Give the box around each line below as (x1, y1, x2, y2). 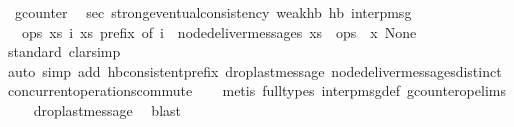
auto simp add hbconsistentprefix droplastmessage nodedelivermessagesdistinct (8, 60, 502, 81)
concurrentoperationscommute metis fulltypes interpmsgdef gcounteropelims (8, 80, 506, 101)
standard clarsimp (8, 41, 121, 62)
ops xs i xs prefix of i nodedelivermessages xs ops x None (21, 21, 417, 42)
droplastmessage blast (33, 99, 181, 120)
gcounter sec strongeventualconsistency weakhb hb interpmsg (14, 2, 412, 22)
